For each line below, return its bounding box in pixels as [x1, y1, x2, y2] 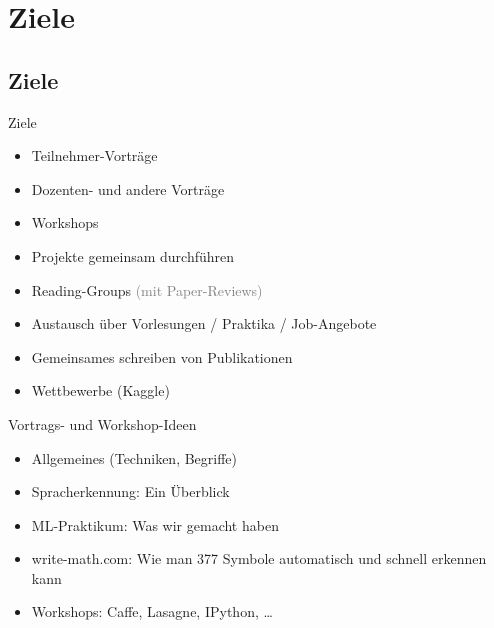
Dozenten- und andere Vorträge [31, 178, 225, 199]
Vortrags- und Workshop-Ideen [8, 413, 197, 434]
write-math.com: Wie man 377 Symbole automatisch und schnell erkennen [31, 548, 487, 569]
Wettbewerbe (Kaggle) [31, 380, 170, 401]
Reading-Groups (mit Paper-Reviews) [31, 279, 263, 300]
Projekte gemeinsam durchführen [31, 245, 235, 266]
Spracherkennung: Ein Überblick [31, 481, 230, 502]
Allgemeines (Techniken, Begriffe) [31, 447, 238, 468]
